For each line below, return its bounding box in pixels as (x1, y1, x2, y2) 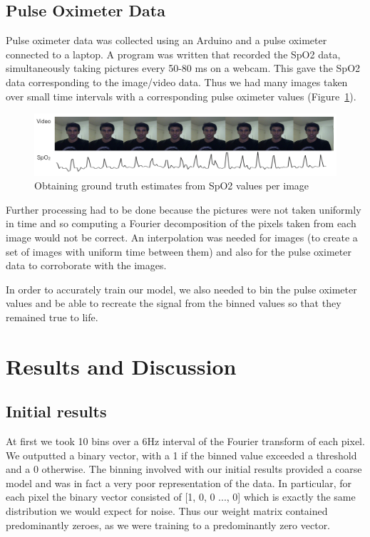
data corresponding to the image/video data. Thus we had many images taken (6, 74, 348, 89)
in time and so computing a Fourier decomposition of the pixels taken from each (6, 216, 356, 231)
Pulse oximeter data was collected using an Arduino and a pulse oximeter (6, 33, 327, 48)
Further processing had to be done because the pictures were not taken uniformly (6, 202, 361, 217)
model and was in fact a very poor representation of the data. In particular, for (6, 475, 352, 490)
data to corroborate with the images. (6, 258, 167, 273)
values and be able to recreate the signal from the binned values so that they (6, 296, 341, 311)
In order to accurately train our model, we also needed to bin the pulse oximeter (6, 281, 357, 296)
